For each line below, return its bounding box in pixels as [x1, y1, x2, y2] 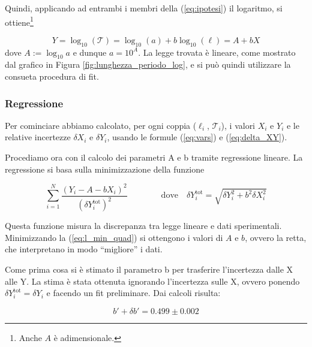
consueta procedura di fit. [5, 70, 99, 83]
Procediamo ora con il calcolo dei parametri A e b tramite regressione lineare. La [5, 151, 303, 164]
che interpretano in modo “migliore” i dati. [5, 243, 163, 255]
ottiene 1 [5, 14, 34, 28]
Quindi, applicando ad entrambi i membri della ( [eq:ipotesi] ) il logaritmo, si [5, 2, 283, 14]
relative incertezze [5, 131, 71, 143]
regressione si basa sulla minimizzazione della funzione [5, 162, 205, 175]
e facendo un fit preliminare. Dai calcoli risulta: [46, 286, 221, 299]
